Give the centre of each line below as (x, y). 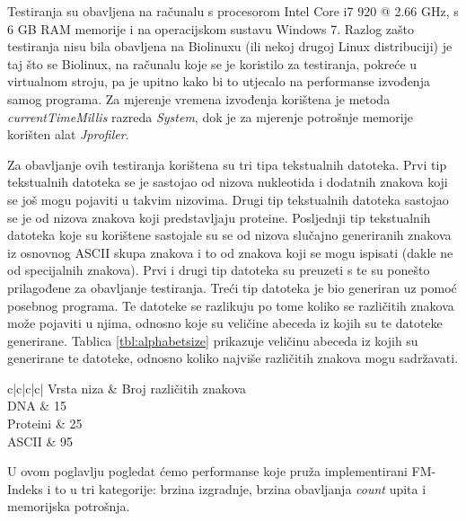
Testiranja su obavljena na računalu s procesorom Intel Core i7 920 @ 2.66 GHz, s (233, 11)
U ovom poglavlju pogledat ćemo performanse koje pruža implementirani (207, 471)
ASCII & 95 (40, 441)
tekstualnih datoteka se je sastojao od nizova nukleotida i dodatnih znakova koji (228, 182)
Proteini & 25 (45, 424)
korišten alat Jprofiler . (68, 134)
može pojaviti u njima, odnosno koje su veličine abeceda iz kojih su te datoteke (225, 323)
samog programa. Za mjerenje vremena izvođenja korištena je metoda (199, 98)
